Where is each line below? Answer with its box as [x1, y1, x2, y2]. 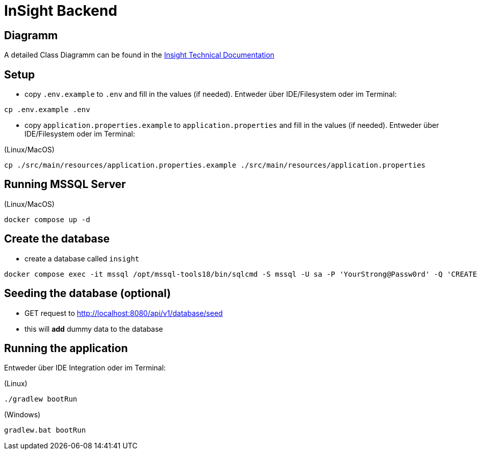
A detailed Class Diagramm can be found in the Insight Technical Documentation [4, 50, 274, 60]
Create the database [4, 232, 110, 246]
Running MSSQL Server [4, 178, 126, 191]
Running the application [4, 341, 128, 355]
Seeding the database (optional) [4, 287, 171, 300]
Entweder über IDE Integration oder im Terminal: [4, 363, 166, 372]
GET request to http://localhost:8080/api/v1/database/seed [24, 308, 223, 317]
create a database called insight [24, 254, 140, 263]
